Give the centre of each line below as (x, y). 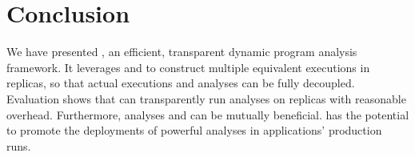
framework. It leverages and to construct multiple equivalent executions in (188, 67)
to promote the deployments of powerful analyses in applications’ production (194, 130)
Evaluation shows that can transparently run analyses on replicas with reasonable (206, 98)
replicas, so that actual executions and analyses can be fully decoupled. (181, 83)
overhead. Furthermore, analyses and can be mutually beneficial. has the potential (208, 114)
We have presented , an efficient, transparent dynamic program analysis (182, 52)
